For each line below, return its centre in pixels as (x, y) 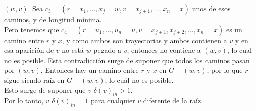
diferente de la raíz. (173, 101)
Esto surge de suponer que (45, 90)
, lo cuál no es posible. (139, 79)
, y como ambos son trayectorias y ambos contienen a (144, 40)
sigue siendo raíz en (34, 79)
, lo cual (240, 50)
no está (73, 50)
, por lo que (225, 70)
